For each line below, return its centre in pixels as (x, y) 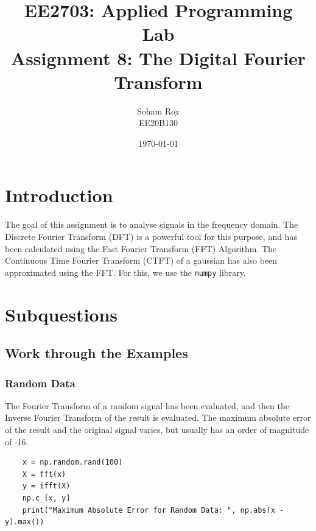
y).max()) (25, 522)
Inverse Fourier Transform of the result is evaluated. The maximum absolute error (158, 417)
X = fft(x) (44, 474)
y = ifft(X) (46, 486)
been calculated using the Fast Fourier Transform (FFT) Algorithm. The (141, 248)
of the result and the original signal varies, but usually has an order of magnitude (157, 429)
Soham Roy (158, 111)
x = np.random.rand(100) (72, 462)
